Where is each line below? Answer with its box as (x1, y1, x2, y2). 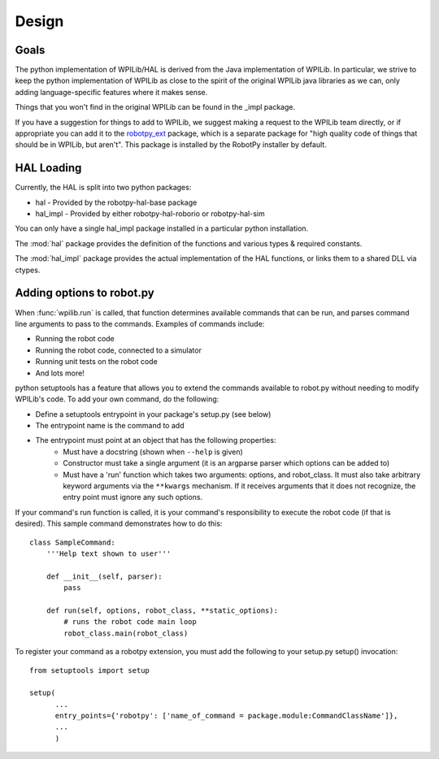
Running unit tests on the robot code (35, 357, 158, 366)
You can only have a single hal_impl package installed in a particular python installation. (15, 223, 309, 233)
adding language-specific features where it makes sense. (15, 87, 208, 97)
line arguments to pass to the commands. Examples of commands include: (15, 319, 265, 328)
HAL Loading (15, 161, 82, 175)
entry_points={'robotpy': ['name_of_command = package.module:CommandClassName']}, (54, 711, 398, 721)
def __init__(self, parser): (46, 571, 163, 581)
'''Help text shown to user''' (46, 549, 172, 558)
